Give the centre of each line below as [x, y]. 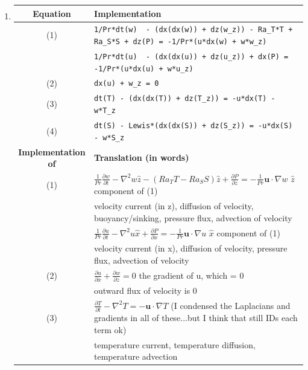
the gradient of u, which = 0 [191, 275]
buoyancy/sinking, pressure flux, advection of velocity [193, 217]
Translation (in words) [142, 157]
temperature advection [136, 356]
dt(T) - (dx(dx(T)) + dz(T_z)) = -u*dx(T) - [185, 99]
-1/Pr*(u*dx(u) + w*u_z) [144, 69]
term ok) [110, 329]
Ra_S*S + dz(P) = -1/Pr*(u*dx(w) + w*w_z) [181, 42]
